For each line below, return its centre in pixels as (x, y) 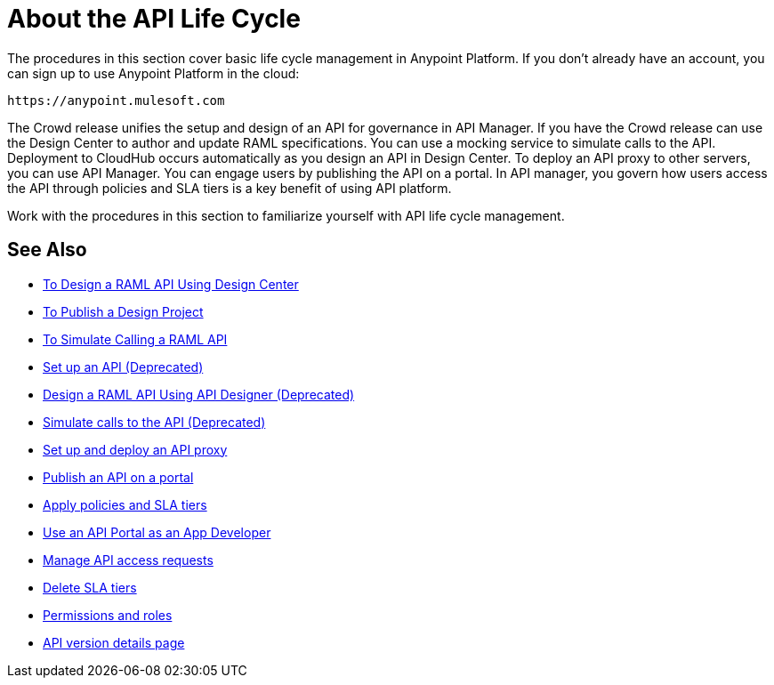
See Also (47, 250)
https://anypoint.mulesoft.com (116, 100)
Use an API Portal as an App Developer (157, 532)
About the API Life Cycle (154, 19)
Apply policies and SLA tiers (125, 504)
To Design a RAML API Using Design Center (171, 284)
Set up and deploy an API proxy (135, 449)
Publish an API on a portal (118, 477)
